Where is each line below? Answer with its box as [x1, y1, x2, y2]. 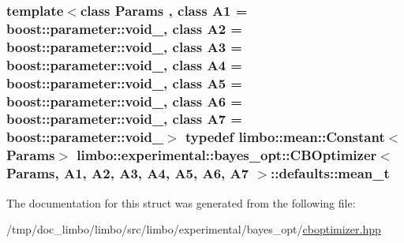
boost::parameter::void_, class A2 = [6, 18, 242, 38]
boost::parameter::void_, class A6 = [6, 91, 242, 110]
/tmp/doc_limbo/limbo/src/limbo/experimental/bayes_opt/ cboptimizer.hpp [6, 221, 381, 237]
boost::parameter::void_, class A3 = [6, 36, 242, 56]
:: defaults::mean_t [271, 163, 390, 183]
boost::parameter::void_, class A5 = [6, 73, 242, 92]
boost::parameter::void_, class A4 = [6, 54, 242, 74]
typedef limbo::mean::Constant [185, 127, 385, 147]
